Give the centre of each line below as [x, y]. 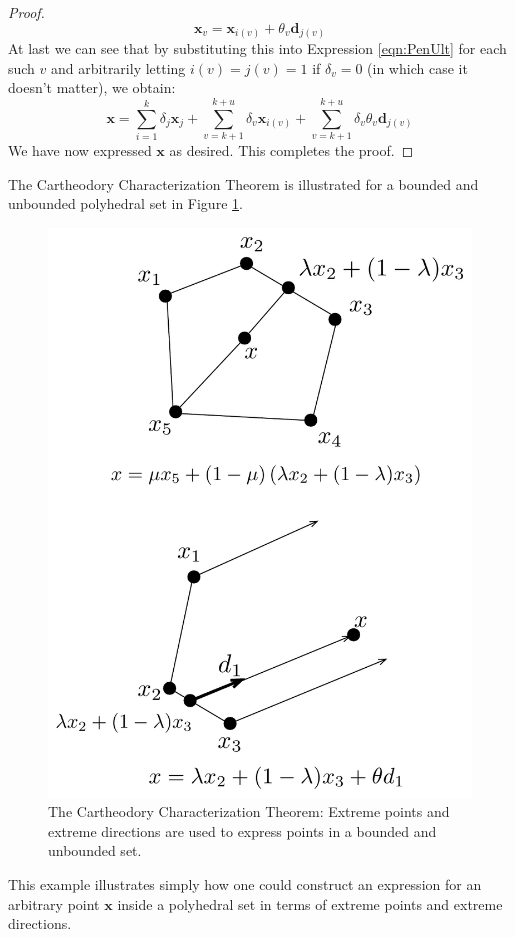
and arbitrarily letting [118, 67]
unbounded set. [95, 850]
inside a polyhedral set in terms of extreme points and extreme [310, 903]
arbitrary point [54, 903]
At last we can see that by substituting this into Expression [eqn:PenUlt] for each [257, 48]
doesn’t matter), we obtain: [92, 87]
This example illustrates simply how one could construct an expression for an [245, 883]
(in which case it [417, 67]
